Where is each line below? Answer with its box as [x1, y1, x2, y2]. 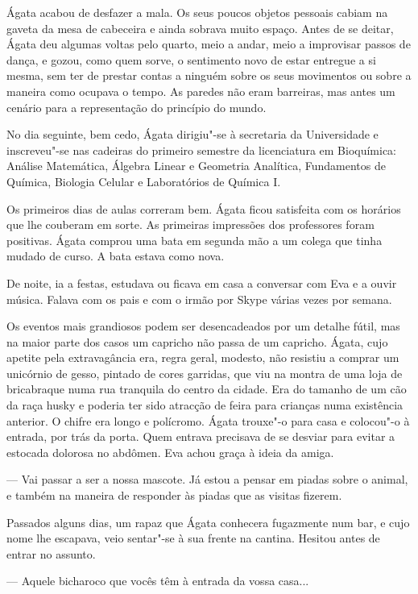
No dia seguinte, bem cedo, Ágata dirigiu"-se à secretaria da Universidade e [6, 126, 379, 143]
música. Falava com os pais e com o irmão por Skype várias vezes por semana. [6, 290, 392, 307]
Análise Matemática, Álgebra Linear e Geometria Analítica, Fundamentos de [6, 157, 386, 174]
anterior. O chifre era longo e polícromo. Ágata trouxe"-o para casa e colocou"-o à [6, 412, 410, 429]
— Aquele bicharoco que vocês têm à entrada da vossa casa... [6, 572, 309, 589]
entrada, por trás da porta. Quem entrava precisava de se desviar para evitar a [6, 428, 395, 445]
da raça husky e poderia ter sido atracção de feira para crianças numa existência [6, 397, 404, 413]
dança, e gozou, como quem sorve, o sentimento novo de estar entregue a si [6, 51, 376, 68]
